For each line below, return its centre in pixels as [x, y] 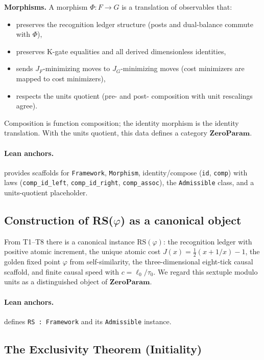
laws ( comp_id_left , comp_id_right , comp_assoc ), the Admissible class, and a [129, 182]
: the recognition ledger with [208, 241]
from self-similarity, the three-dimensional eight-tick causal [161, 262]
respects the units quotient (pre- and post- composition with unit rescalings [134, 95]
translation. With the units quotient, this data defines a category [106, 133]
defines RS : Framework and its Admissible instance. [88, 321]
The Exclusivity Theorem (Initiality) [103, 348]
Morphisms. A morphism [46, 7]
